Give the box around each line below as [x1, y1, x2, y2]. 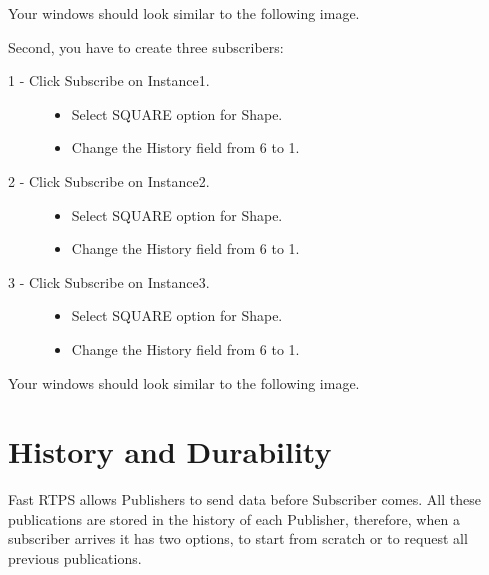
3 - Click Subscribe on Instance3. [8, 271, 210, 292]
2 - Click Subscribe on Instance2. [8, 170, 210, 191]
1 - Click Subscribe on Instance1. [8, 70, 210, 91]
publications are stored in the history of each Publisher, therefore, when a [8, 508, 460, 529]
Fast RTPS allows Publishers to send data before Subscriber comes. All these [8, 489, 481, 510]
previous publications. [8, 548, 142, 569]
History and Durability [8, 431, 332, 472]
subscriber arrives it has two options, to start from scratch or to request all [8, 528, 468, 549]
